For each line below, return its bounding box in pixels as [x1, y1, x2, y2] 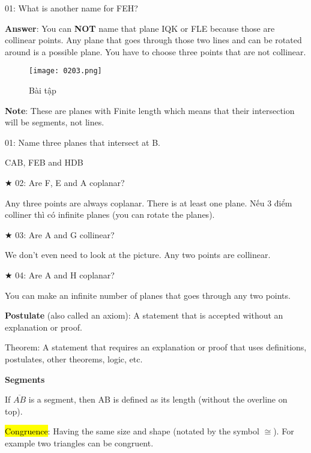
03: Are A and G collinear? [15, 228, 115, 241]
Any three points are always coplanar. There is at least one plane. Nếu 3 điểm [5, 196, 292, 209]
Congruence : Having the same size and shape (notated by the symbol [5, 425, 259, 437]
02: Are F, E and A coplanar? [15, 176, 125, 188]
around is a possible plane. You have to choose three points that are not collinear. [5, 45, 306, 58]
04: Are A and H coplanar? [15, 268, 115, 281]
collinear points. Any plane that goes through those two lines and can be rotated [5, 34, 302, 46]
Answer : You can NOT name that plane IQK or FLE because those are [5, 22, 275, 34]
